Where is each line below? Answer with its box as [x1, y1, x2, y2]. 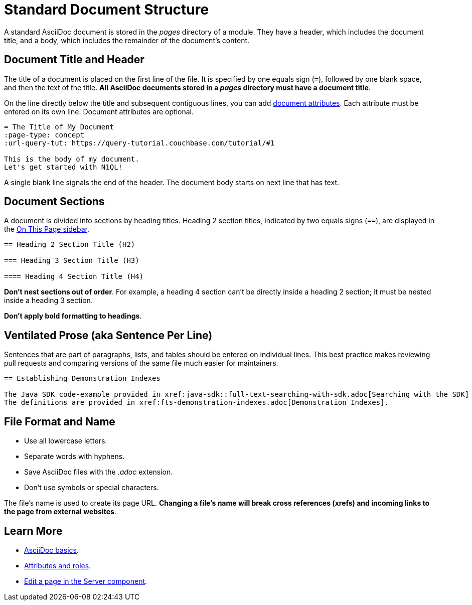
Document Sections [4, 195, 105, 208]
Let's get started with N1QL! [4, 163, 123, 171]
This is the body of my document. [4, 155, 139, 163]
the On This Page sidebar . [4, 225, 89, 234]
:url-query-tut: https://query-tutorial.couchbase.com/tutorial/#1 [4, 138, 275, 147]
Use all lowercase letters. [24, 436, 107, 445]
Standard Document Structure [4, 1, 209, 18]
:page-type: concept [4, 130, 85, 139]
